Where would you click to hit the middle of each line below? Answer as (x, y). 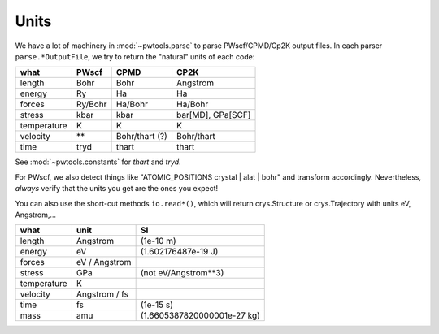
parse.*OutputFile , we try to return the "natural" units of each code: (135, 56)
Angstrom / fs (102, 294)
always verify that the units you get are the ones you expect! (117, 189)
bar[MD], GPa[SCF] (213, 115)
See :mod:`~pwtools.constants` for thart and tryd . (98, 162)
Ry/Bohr (91, 104)
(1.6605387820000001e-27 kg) (200, 315)
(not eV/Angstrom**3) (182, 273)
